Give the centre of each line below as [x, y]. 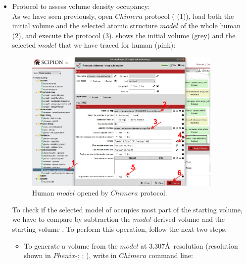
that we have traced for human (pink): [117, 45]
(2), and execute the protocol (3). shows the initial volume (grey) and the [124, 35]
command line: [171, 255]
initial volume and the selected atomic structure [85, 26]
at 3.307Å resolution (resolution [189, 245]
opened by [93, 193]
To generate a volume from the [71, 245]
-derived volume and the [188, 219]
